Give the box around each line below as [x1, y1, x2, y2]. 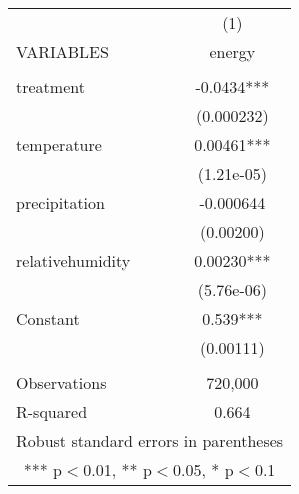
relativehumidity [16, 249, 131, 272]
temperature [16, 133, 102, 156]
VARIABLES [16, 40, 109, 63]
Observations [16, 371, 107, 394]
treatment [16, 75, 85, 98]
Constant [16, 307, 80, 330]
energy [209, 40, 256, 63]
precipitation [16, 191, 105, 214]
